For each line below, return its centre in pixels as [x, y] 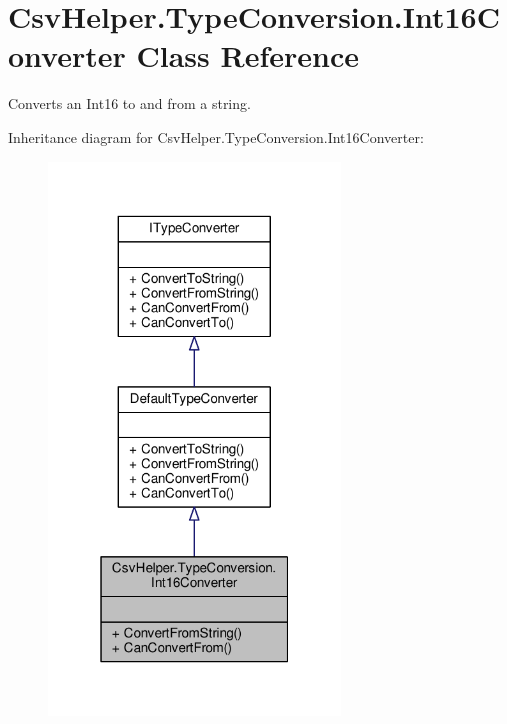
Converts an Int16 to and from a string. [129, 103]
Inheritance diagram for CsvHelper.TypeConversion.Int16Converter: [216, 136]
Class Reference [247, 55]
